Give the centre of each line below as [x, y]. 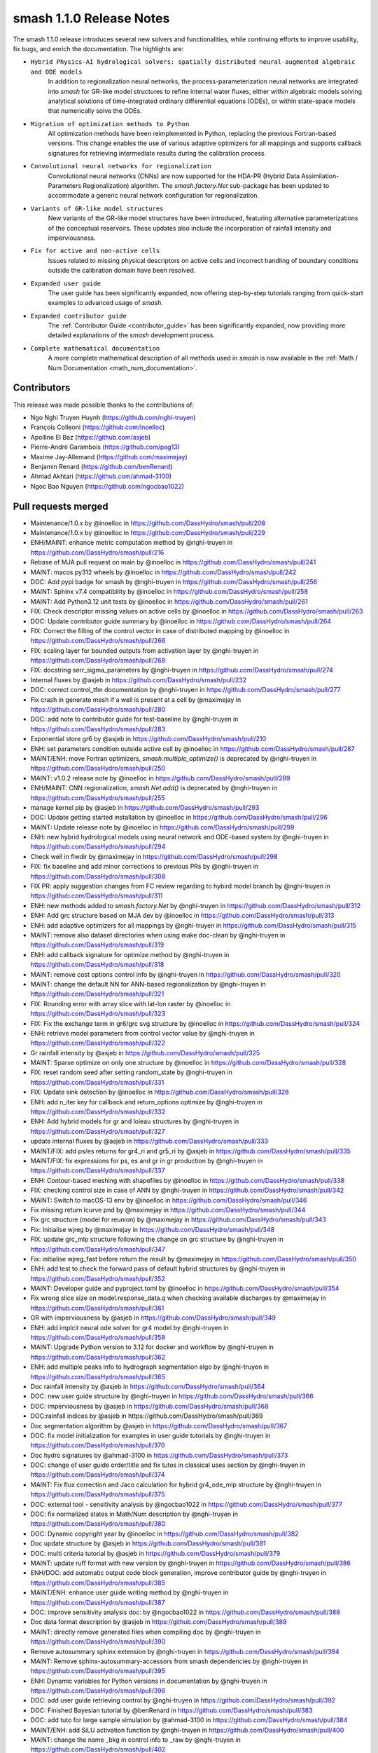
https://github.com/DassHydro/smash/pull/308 [98, 876]
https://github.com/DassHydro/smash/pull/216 [97, 552]
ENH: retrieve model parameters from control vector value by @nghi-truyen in [142, 1033]
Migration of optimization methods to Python [110, 124]
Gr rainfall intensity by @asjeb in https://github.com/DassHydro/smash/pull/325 [145, 1053]
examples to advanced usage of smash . [106, 303]
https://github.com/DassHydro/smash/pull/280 [98, 710]
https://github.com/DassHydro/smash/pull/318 [97, 965]
